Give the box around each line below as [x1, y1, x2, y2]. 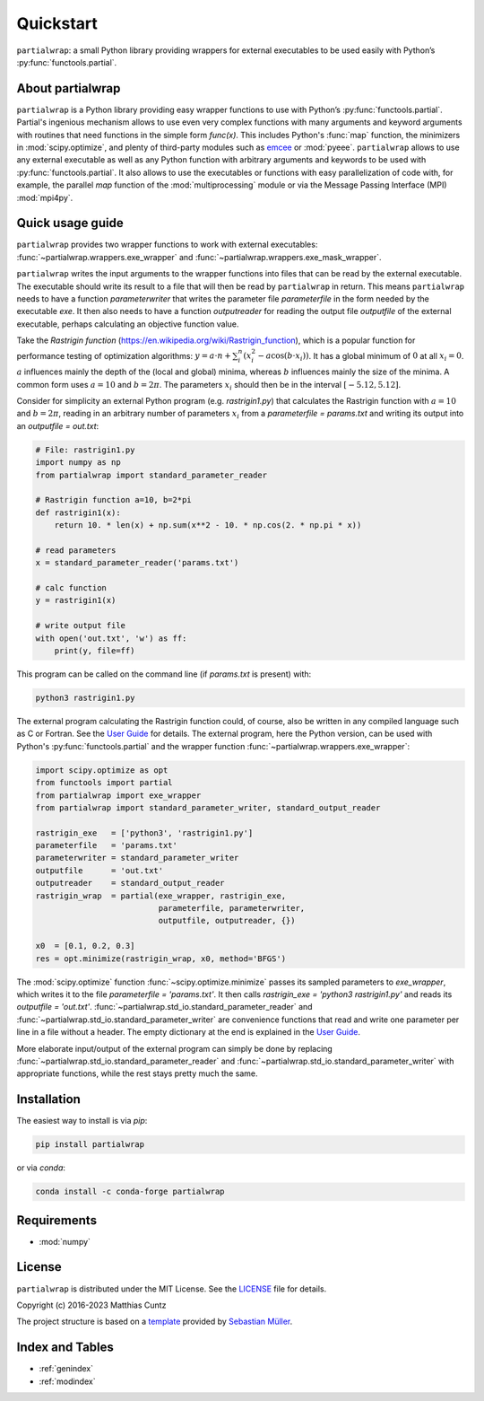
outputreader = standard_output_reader [35, 878, 225, 889]
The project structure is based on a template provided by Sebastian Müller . [16, 1316, 293, 1327]
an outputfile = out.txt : [16, 420, 99, 431]
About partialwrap [16, 81, 121, 96]
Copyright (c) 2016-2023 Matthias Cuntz [16, 1300, 167, 1310]
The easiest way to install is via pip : [16, 1116, 148, 1126]
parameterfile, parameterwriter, [158, 903, 306, 914]
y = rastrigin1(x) [35, 595, 117, 606]
